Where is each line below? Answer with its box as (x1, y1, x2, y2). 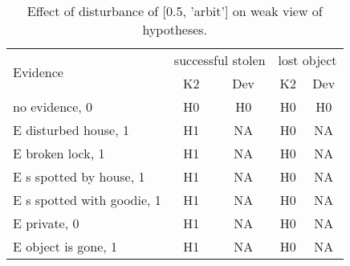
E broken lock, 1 (13, 144, 105, 162)
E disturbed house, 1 (13, 121, 129, 139)
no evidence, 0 (13, 97, 93, 116)
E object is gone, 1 (13, 237, 118, 256)
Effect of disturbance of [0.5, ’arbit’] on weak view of (26, 2, 323, 20)
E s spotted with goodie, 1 (13, 190, 161, 209)
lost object (278, 51, 337, 69)
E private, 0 (13, 214, 79, 232)
